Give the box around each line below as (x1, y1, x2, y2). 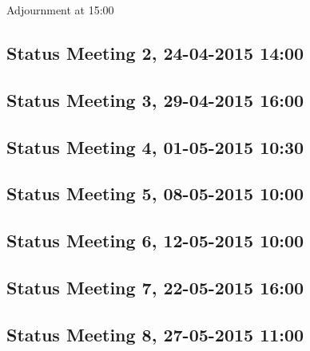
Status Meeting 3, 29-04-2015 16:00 (6, 87, 304, 112)
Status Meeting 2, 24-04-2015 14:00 (6, 40, 304, 65)
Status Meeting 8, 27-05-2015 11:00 (6, 321, 304, 346)
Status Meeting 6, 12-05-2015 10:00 (6, 228, 304, 253)
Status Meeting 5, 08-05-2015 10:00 (6, 181, 304, 206)
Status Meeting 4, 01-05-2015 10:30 (6, 134, 304, 159)
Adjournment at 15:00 (6, 2, 114, 18)
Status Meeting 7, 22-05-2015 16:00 (6, 274, 304, 299)
